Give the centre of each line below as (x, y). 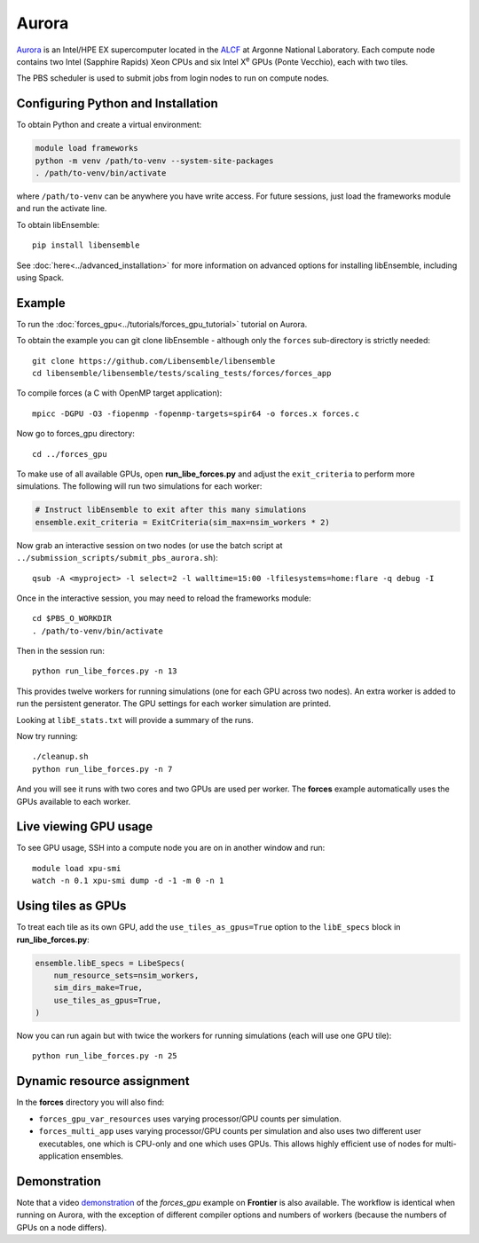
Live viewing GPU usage (85, 826)
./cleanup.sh (60, 757)
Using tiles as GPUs (71, 906)
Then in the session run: (61, 651)
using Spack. (40, 277)
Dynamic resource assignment (103, 1081)
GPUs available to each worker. (74, 801)
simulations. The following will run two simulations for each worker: (139, 486)
